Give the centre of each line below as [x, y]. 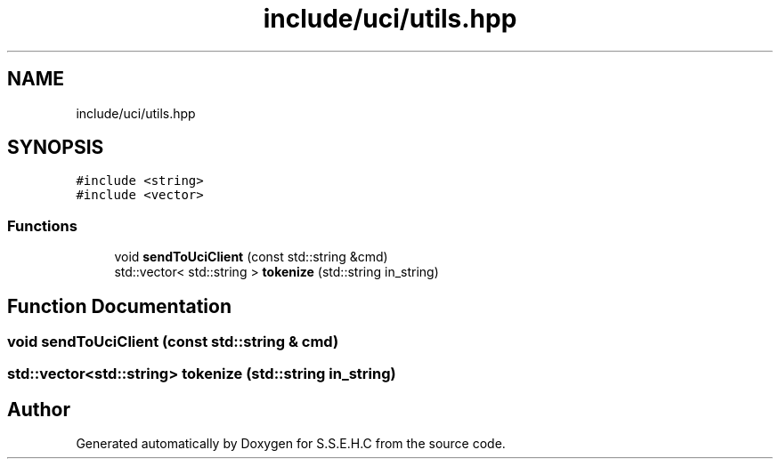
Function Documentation [119, 306]
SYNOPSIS [56, 148]
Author [39, 409]
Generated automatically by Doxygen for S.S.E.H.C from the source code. [291, 444]
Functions [42, 225]
